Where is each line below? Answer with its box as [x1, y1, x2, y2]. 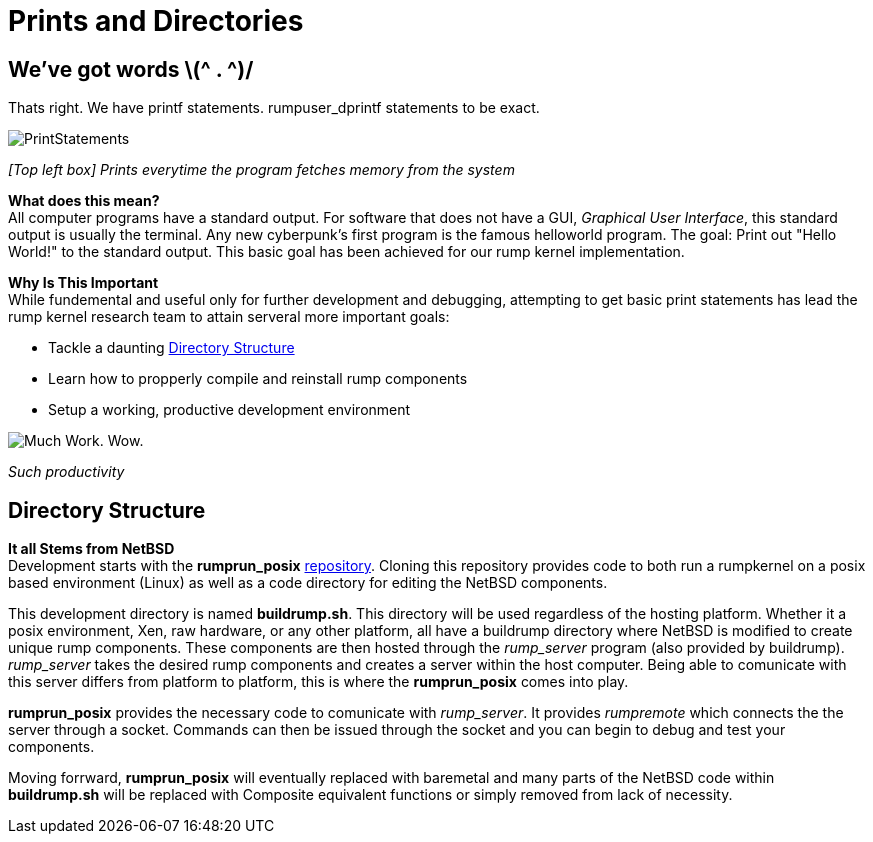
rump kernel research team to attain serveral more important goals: [8, 308, 450, 326]
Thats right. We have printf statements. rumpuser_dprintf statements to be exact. [8, 99, 540, 117]
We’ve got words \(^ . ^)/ [8, 56, 254, 82]
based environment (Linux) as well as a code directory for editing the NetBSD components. [8, 574, 608, 592]
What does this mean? [8, 192, 160, 210]
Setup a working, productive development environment [48, 401, 411, 419]
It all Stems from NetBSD [8, 540, 175, 558]
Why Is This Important [8, 274, 159, 292]
